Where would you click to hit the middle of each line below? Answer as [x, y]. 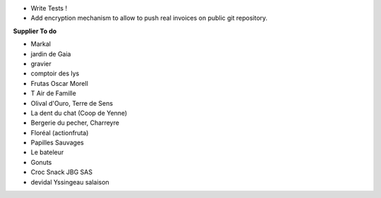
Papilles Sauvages [57, 143]
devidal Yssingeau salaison [70, 182]
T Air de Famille [54, 93]
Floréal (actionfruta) [60, 132]
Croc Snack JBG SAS [62, 172]
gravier [41, 63]
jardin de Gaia [51, 54]
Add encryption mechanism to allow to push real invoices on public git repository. [149, 18]
